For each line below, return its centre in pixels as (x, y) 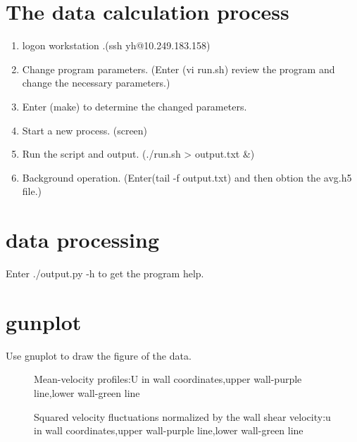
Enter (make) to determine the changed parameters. (134, 106)
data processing (83, 240)
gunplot (44, 321)
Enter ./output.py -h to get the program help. (105, 273)
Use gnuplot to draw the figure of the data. (99, 355)
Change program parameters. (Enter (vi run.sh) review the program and (178, 69)
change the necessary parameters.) (96, 83)
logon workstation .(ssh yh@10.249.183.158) (116, 45)
